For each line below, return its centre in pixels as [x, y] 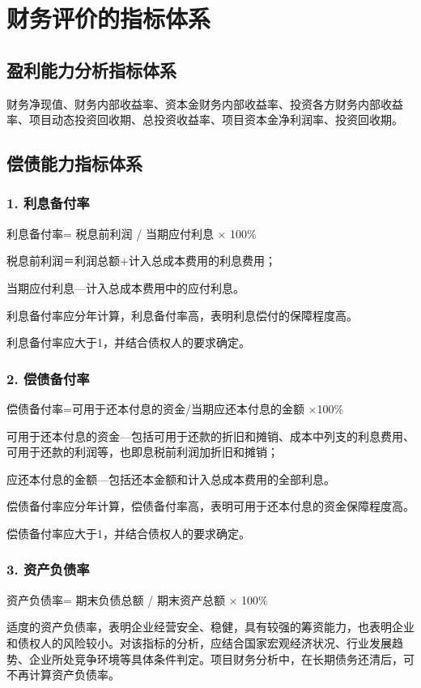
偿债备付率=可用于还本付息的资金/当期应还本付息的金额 [155, 408]
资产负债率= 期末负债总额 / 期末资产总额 [116, 599]
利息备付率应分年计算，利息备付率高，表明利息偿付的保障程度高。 [182, 315]
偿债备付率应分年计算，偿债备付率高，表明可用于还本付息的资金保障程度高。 [210, 506]
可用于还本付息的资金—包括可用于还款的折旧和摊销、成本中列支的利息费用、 [210, 436]
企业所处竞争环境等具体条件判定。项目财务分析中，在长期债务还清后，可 [221, 658]
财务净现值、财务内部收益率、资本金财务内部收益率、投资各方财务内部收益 [205, 103]
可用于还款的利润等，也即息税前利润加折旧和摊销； [142, 452]
